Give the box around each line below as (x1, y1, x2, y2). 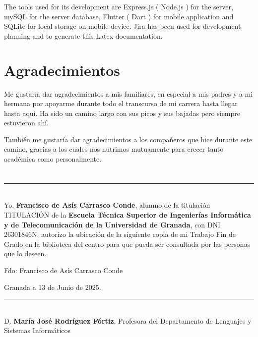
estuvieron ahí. (4, 117, 49, 128)
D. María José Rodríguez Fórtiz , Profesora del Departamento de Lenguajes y (4, 315, 252, 326)
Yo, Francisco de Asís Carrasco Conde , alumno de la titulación (4, 200, 210, 210)
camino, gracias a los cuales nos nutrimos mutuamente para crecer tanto (4, 144, 224, 154)
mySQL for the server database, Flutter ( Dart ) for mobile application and (4, 11, 234, 21)
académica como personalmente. (4, 154, 102, 164)
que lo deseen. (4, 248, 47, 259)
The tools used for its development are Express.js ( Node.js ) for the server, (4, 1, 233, 11)
